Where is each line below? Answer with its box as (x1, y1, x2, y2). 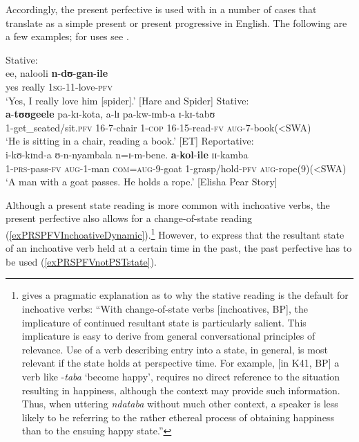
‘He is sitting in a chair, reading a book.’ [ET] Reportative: (6, 133, 254, 148)
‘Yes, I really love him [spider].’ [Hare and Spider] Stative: (6, 93, 249, 107)
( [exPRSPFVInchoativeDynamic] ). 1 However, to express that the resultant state (6, 225, 345, 241)
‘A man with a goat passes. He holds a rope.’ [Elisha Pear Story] (6, 174, 278, 189)
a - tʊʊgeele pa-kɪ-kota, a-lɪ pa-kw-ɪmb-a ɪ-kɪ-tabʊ (6, 107, 215, 121)
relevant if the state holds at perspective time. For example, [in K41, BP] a (21, 356, 340, 370)
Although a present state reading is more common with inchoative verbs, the (6, 197, 330, 212)
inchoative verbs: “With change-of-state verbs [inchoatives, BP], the (21, 301, 308, 315)
